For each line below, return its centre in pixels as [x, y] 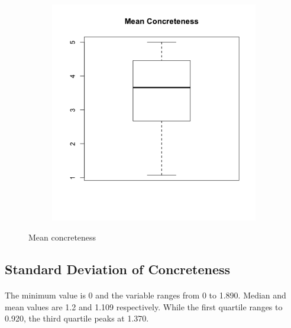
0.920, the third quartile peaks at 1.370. [77, 318]
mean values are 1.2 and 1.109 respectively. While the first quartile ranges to [144, 306]
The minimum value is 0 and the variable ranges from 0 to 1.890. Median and [145, 295]
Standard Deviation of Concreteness [118, 269]
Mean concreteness [62, 237]
